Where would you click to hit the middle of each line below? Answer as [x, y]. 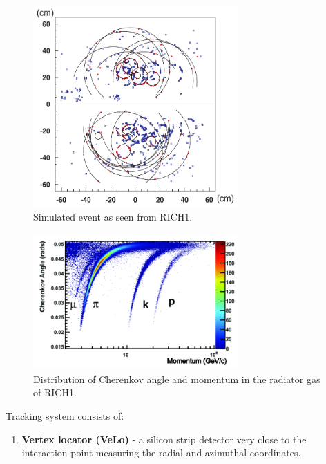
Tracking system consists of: [65, 415]
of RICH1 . [55, 392]
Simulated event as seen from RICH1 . [113, 217]
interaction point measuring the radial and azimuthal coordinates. [161, 453]
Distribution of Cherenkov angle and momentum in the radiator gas [177, 379]
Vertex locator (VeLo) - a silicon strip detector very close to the [164, 439]
